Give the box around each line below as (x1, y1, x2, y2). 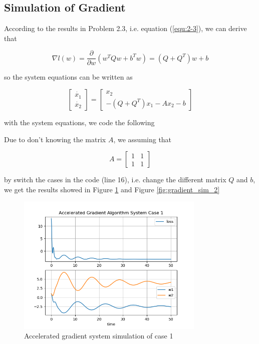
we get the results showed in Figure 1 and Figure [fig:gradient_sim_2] (4, 184, 220, 194)
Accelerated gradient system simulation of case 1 (24, 330, 173, 341)
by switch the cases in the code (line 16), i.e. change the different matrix (4, 174, 226, 185)
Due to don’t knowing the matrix (4, 134, 106, 144)
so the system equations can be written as (4, 72, 133, 82)
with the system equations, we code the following (4, 117, 155, 128)
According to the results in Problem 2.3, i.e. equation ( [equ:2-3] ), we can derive (4, 23, 247, 34)
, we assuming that (113, 134, 172, 144)
